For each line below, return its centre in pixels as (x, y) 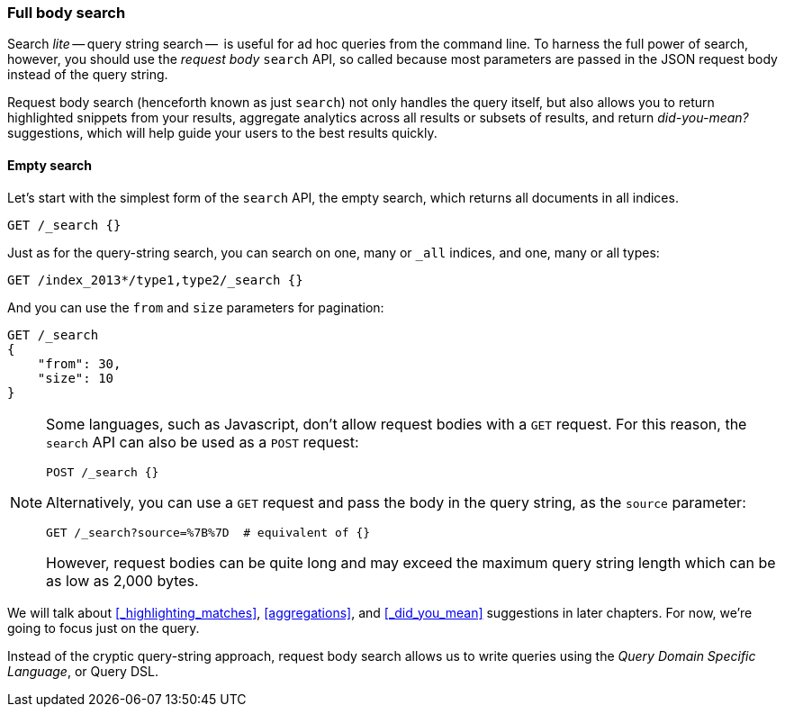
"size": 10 (76, 378)
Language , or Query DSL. (83, 671)
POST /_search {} (103, 472)
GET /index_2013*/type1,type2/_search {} (155, 280)
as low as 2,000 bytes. (122, 580)
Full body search (67, 13)
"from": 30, (79, 363)
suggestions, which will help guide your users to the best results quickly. (222, 133)
